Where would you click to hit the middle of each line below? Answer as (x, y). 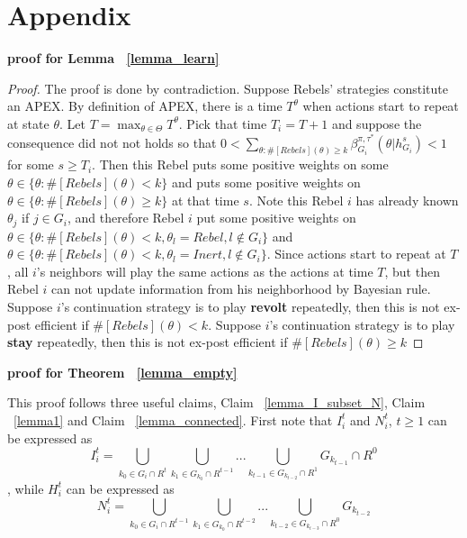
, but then (412, 271)
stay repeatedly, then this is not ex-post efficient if (148, 342)
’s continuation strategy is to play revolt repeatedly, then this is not (250, 307)
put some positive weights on (276, 218)
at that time (205, 200)
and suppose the (377, 123)
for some (31, 164)
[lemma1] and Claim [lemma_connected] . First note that (173, 419)
